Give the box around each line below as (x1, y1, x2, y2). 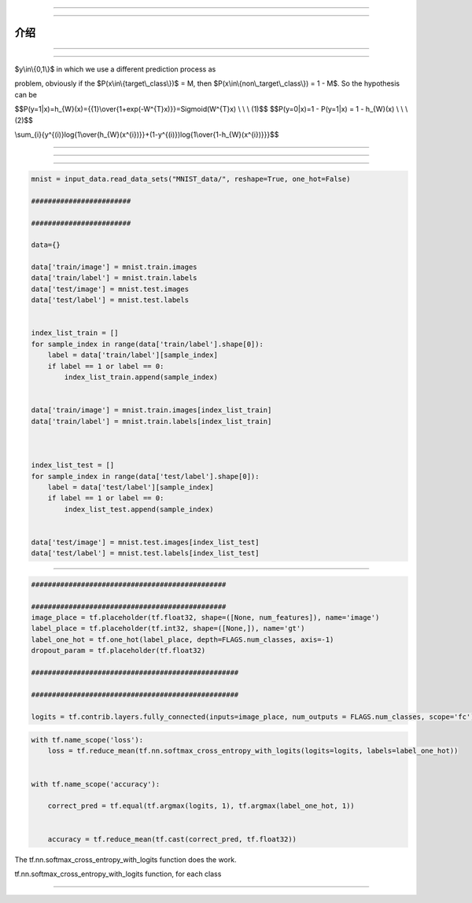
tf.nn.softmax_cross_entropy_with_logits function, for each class (14, 869, 222, 879)
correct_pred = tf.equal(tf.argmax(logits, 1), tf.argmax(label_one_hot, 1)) (47, 802, 356, 810)
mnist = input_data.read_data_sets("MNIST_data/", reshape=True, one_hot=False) (31, 174, 351, 183)
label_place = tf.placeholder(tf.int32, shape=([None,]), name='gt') (31, 624, 305, 633)
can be (14, 90, 37, 99)
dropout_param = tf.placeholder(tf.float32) (31, 646, 206, 655)
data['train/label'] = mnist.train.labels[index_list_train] (31, 417, 272, 426)
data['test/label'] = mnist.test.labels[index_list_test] (31, 549, 260, 558)
